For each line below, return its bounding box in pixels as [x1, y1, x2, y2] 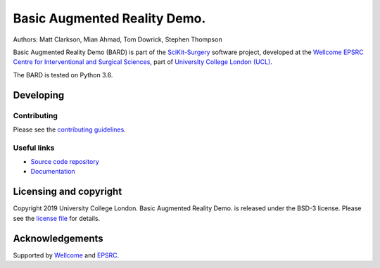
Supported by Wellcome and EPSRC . [13, 250, 120, 260]
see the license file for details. [13, 214, 101, 222]
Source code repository [30, 158, 99, 166]
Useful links [13, 143, 55, 153]
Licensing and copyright [13, 186, 122, 198]
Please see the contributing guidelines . [13, 125, 126, 134]
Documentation [30, 167, 75, 176]
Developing [13, 89, 65, 101]
